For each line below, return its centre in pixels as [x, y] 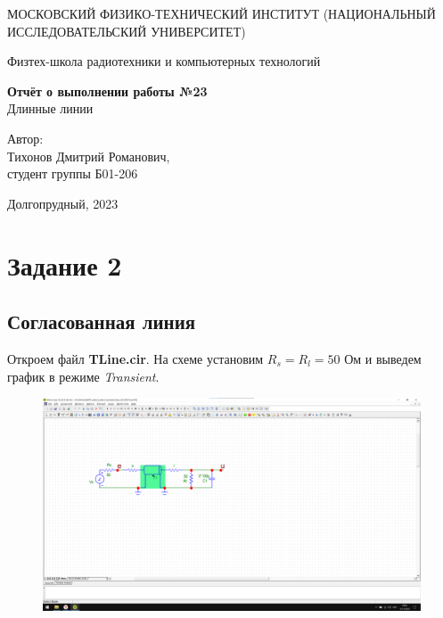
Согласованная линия [102, 321]
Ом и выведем [383, 358]
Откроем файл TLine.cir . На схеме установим [135, 358]
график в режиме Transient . [83, 376]
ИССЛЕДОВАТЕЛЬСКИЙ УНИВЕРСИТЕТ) [127, 31]
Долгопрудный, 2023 [63, 203]
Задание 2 [65, 264]
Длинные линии [50, 108]
